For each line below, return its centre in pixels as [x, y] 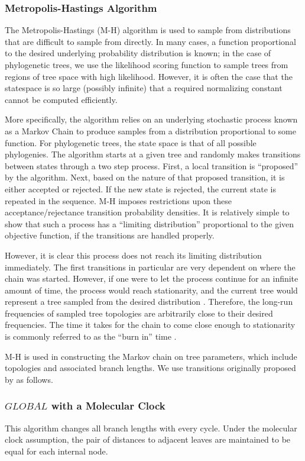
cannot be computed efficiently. [61, 99]
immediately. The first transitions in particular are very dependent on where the [150, 267]
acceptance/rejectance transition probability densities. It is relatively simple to [147, 212]
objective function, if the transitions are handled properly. [110, 235]
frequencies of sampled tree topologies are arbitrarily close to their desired [139, 313]
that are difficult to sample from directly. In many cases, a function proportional [150, 41]
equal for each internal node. [56, 451]
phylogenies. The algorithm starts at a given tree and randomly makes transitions [153, 154]
